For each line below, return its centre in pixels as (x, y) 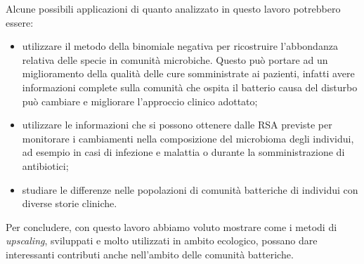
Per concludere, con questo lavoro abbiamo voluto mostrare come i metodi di (171, 226)
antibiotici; (45, 165)
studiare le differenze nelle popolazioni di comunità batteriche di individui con (190, 189)
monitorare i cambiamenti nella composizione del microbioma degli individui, (188, 138)
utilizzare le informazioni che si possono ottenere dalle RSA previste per (177, 125)
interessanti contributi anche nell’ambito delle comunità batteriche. (150, 254)
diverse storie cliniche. (70, 203)
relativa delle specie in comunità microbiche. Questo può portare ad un (175, 59)
